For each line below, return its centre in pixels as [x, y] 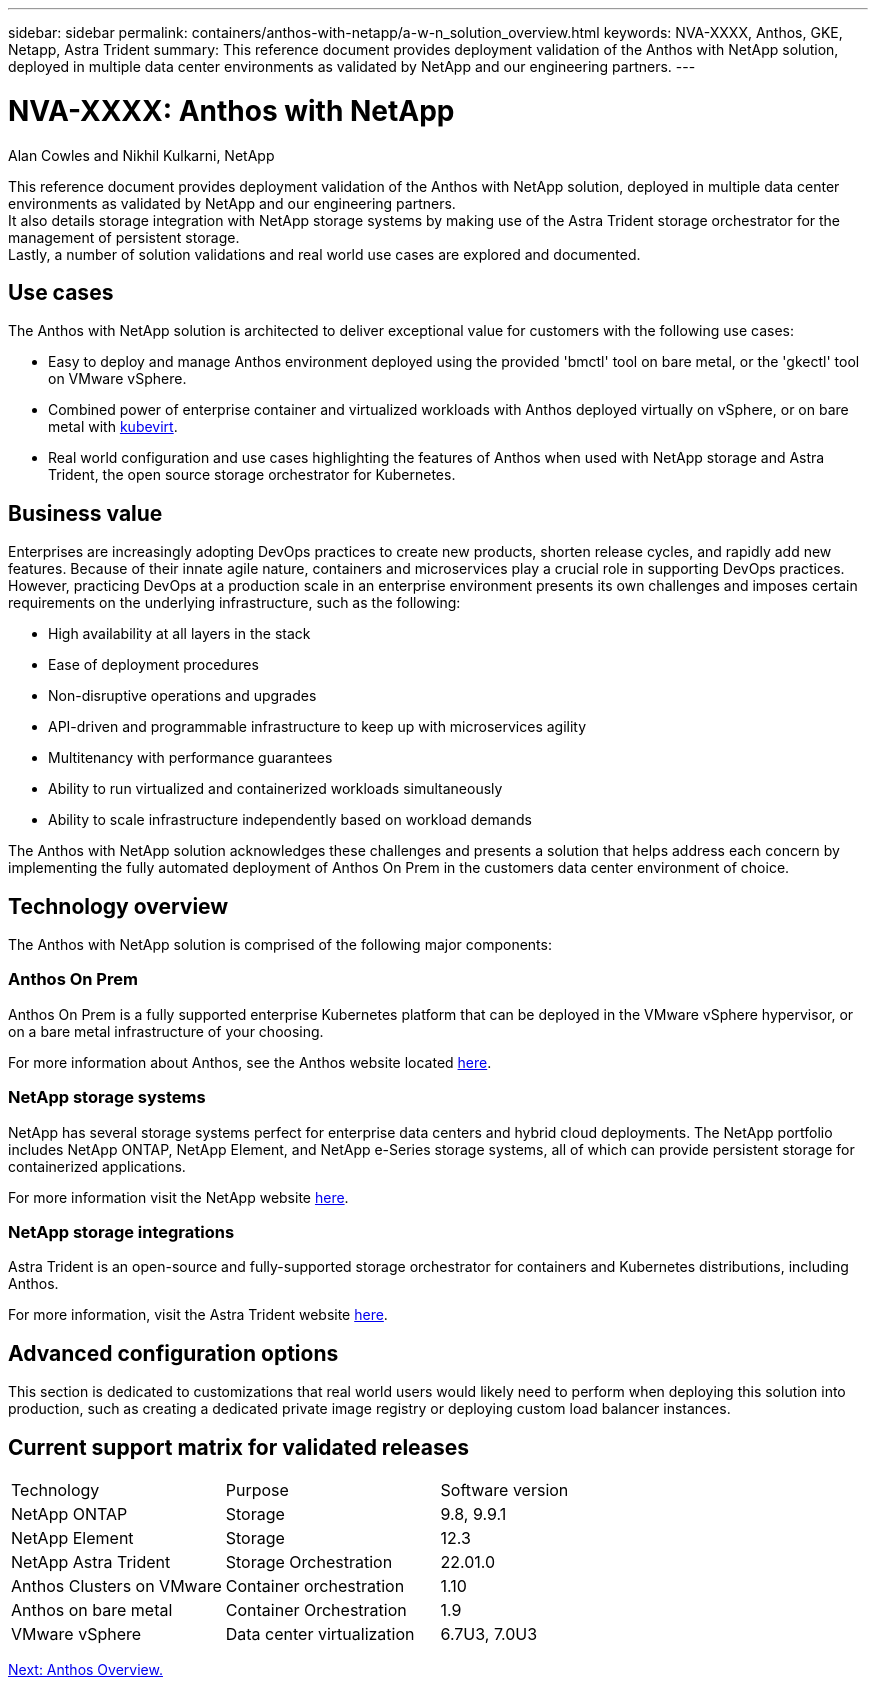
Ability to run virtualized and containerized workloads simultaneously [275, 789]
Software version [504, 1489]
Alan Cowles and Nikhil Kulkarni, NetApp [141, 155]
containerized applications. [97, 1166]
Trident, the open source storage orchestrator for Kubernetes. [252, 475]
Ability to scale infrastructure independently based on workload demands [290, 820]
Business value [85, 513]
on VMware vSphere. [117, 379]
